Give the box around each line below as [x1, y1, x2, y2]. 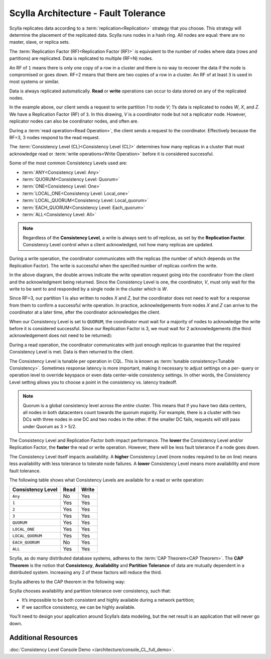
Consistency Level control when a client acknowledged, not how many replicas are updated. [23, 242, 214, 248]
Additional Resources [9, 633, 78, 642]
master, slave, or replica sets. [9, 39, 70, 45]
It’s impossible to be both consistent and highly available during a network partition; [22, 597, 195, 603]
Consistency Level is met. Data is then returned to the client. [9, 349, 134, 355]
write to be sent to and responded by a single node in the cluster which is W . [9, 286, 168, 292]
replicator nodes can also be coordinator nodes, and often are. [9, 118, 139, 124]
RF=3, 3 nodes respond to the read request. [9, 135, 100, 141]
